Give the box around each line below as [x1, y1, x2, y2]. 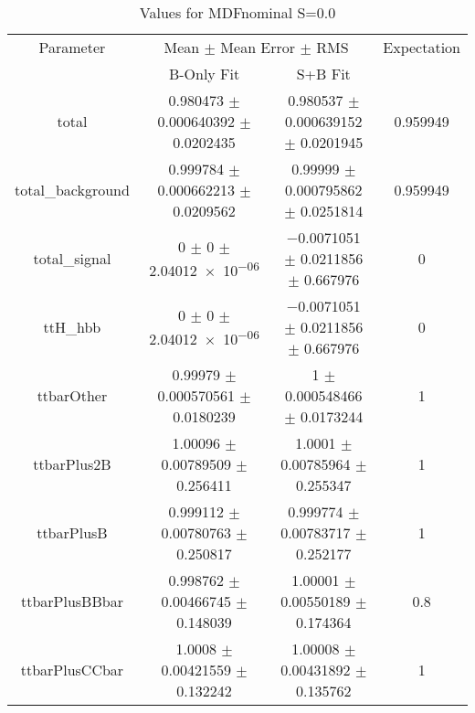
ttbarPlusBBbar [20, 591, 123, 612]
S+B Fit [296, 63, 351, 84]
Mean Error [220, 37, 296, 58]
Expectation [383, 37, 460, 58]
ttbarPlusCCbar [20, 659, 124, 680]
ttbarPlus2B [33, 453, 111, 474]
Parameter [38, 37, 106, 58]
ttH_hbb [43, 316, 101, 337]
